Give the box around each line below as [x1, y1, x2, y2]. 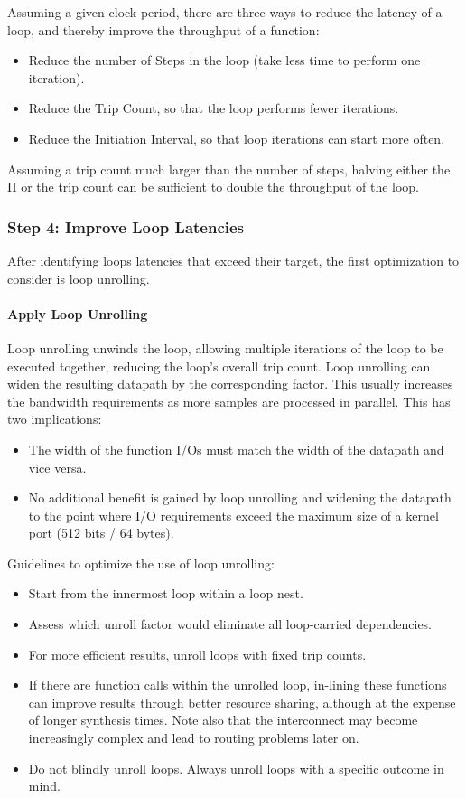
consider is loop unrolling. [7, 268, 150, 287]
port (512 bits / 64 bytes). [28, 523, 174, 542]
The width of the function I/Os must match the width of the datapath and [28, 439, 444, 458]
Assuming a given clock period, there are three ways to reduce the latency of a [7, 3, 443, 21]
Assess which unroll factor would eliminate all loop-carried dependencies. [28, 615, 433, 634]
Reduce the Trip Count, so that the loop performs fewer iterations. [28, 99, 399, 117]
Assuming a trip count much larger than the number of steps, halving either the [7, 159, 451, 178]
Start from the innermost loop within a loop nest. [28, 584, 303, 603]
